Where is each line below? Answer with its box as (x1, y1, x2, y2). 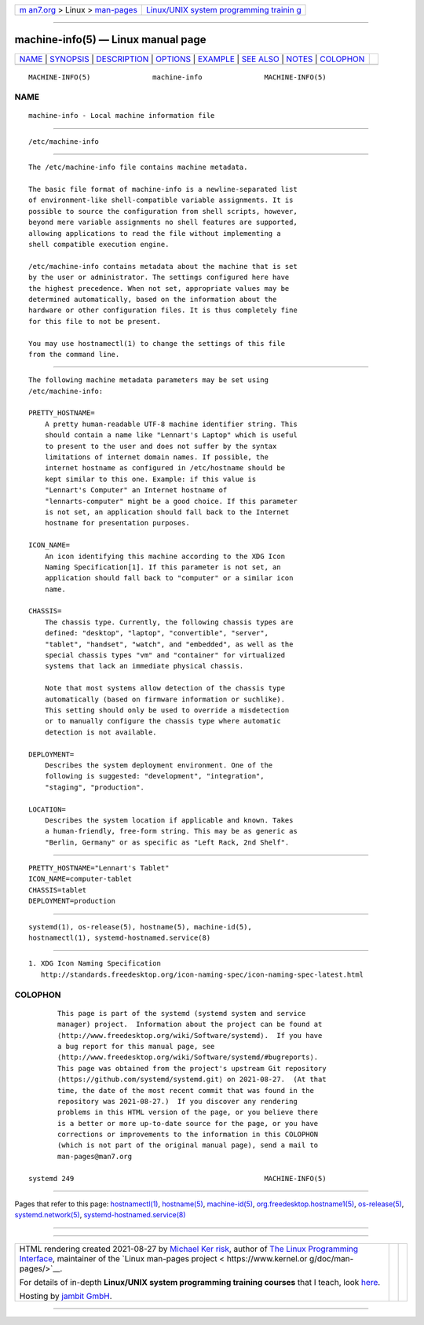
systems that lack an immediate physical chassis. (44, 661, 244, 671)
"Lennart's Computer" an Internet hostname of (44, 486, 228, 495)
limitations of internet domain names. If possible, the (44, 453, 269, 462)
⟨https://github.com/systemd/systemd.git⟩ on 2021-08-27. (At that (57, 1075, 327, 1084)
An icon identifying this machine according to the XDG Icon (44, 551, 286, 561)
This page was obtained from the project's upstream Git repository (57, 1064, 327, 1073)
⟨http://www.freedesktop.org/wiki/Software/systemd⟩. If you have (57, 1031, 323, 1040)
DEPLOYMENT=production (28, 896, 116, 906)
